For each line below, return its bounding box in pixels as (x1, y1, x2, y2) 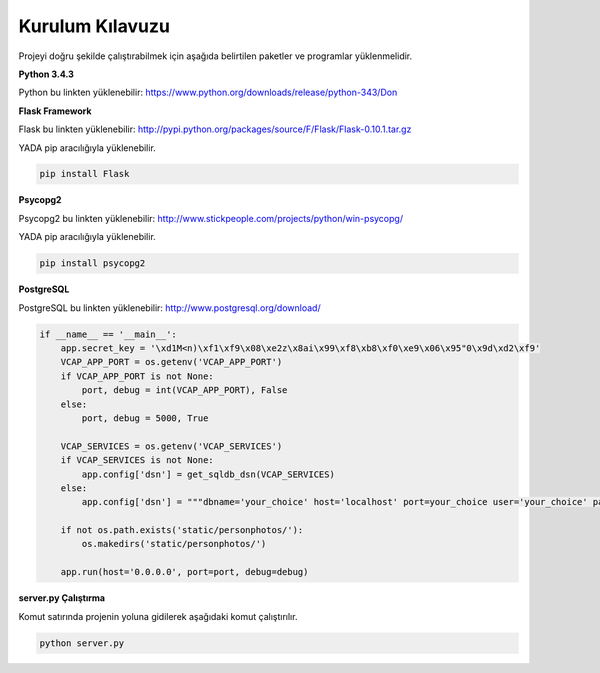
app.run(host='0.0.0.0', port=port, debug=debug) (60, 566, 309, 578)
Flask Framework (18, 105, 92, 117)
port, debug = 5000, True (81, 412, 209, 424)
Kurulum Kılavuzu (18, 15, 170, 37)
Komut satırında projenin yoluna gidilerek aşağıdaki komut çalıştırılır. (18, 610, 298, 622)
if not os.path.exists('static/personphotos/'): (60, 525, 304, 536)
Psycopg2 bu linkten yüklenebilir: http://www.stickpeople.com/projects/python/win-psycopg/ (18, 212, 404, 224)
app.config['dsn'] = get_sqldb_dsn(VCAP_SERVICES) (81, 468, 335, 480)
